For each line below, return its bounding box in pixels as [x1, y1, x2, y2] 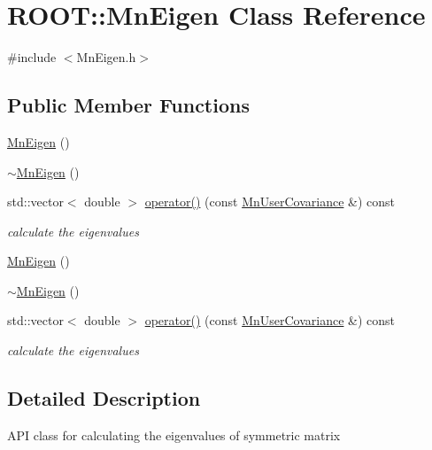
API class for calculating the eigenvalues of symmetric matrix [7, 425, 341, 444]
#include [7, 48, 57, 66]
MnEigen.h [76, 48, 136, 66]
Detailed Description [7, 384, 201, 412]
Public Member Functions [7, 91, 250, 119]
